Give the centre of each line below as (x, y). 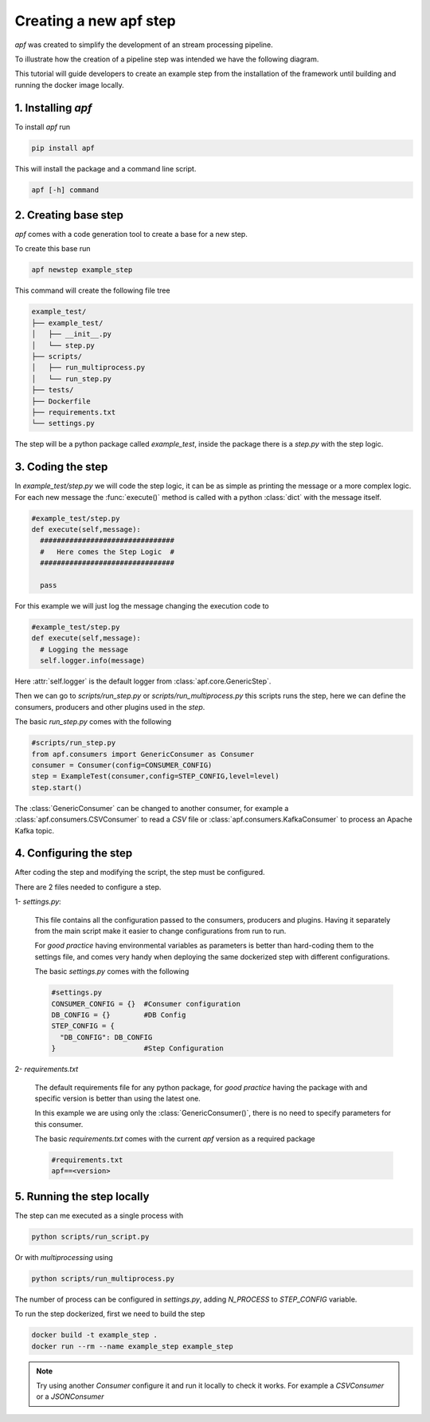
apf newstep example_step (82, 270)
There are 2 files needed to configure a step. (88, 887)
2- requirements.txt (47, 1069)
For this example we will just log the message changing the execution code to (142, 605)
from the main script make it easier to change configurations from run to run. (160, 931)
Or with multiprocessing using (64, 1257)
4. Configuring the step (74, 853)
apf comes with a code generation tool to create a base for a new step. (131, 234)
